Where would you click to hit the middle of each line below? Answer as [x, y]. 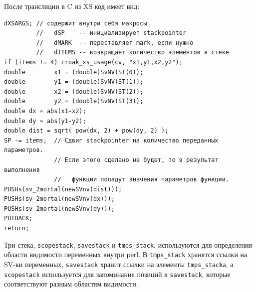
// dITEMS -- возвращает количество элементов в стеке [133, 53]
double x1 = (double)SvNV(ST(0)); [74, 72]
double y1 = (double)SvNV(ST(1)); [74, 82]
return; [17, 228]
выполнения [22, 170]
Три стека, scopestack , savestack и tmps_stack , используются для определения [128, 244]
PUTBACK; [18, 219]
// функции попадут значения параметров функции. [142, 180]
